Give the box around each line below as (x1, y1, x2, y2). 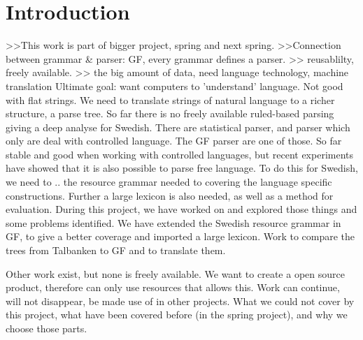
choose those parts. (6, 321, 87, 335)
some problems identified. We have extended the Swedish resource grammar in (6, 215, 341, 230)
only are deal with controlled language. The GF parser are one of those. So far (6, 133, 342, 148)
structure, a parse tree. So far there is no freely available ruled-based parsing (6, 106, 334, 121)
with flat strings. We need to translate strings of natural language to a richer (6, 92, 335, 107)
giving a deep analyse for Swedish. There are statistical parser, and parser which (6, 119, 350, 134)
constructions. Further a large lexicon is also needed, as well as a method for (6, 188, 334, 202)
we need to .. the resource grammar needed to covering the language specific (6, 175, 332, 189)
